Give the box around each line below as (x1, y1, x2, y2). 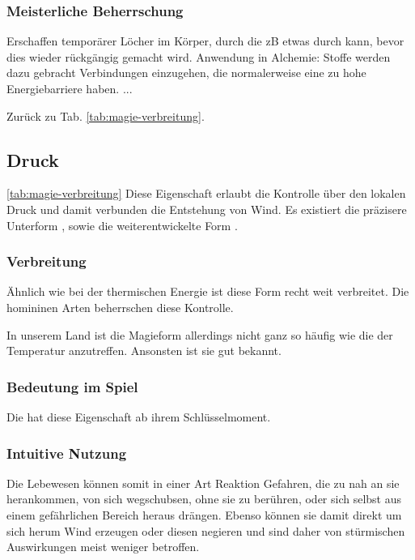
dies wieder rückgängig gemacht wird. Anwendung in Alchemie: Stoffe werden (6, 48, 391, 65)
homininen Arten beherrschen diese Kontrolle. (6, 298, 234, 315)
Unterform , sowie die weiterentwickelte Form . (6, 216, 238, 233)
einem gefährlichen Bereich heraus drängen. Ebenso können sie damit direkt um (6, 506, 402, 523)
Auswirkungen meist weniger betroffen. (6, 538, 200, 555)
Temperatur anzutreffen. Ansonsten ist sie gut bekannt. (6, 342, 282, 359)
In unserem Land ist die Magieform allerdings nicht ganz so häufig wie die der (6, 326, 393, 343)
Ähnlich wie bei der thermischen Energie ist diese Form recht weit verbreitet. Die (6, 283, 409, 300)
